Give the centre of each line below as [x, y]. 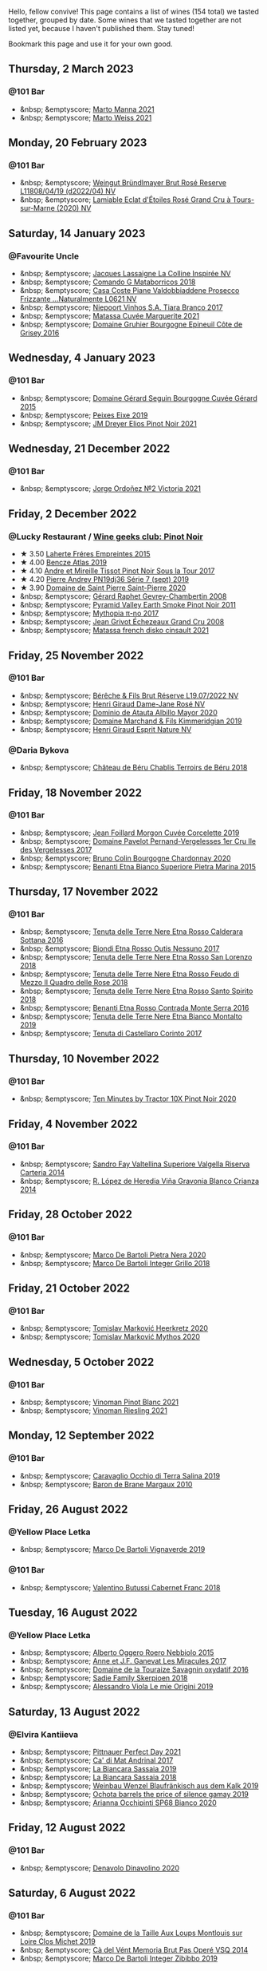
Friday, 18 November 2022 [75, 792]
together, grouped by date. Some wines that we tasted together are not [125, 20]
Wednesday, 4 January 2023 [82, 358]
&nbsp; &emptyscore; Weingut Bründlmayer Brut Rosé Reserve [123, 183]
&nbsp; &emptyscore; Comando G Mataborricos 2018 [108, 282]
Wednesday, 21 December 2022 [89, 449]
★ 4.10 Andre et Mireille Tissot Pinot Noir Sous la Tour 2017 [117, 571]
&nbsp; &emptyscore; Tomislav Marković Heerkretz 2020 [114, 1328]
